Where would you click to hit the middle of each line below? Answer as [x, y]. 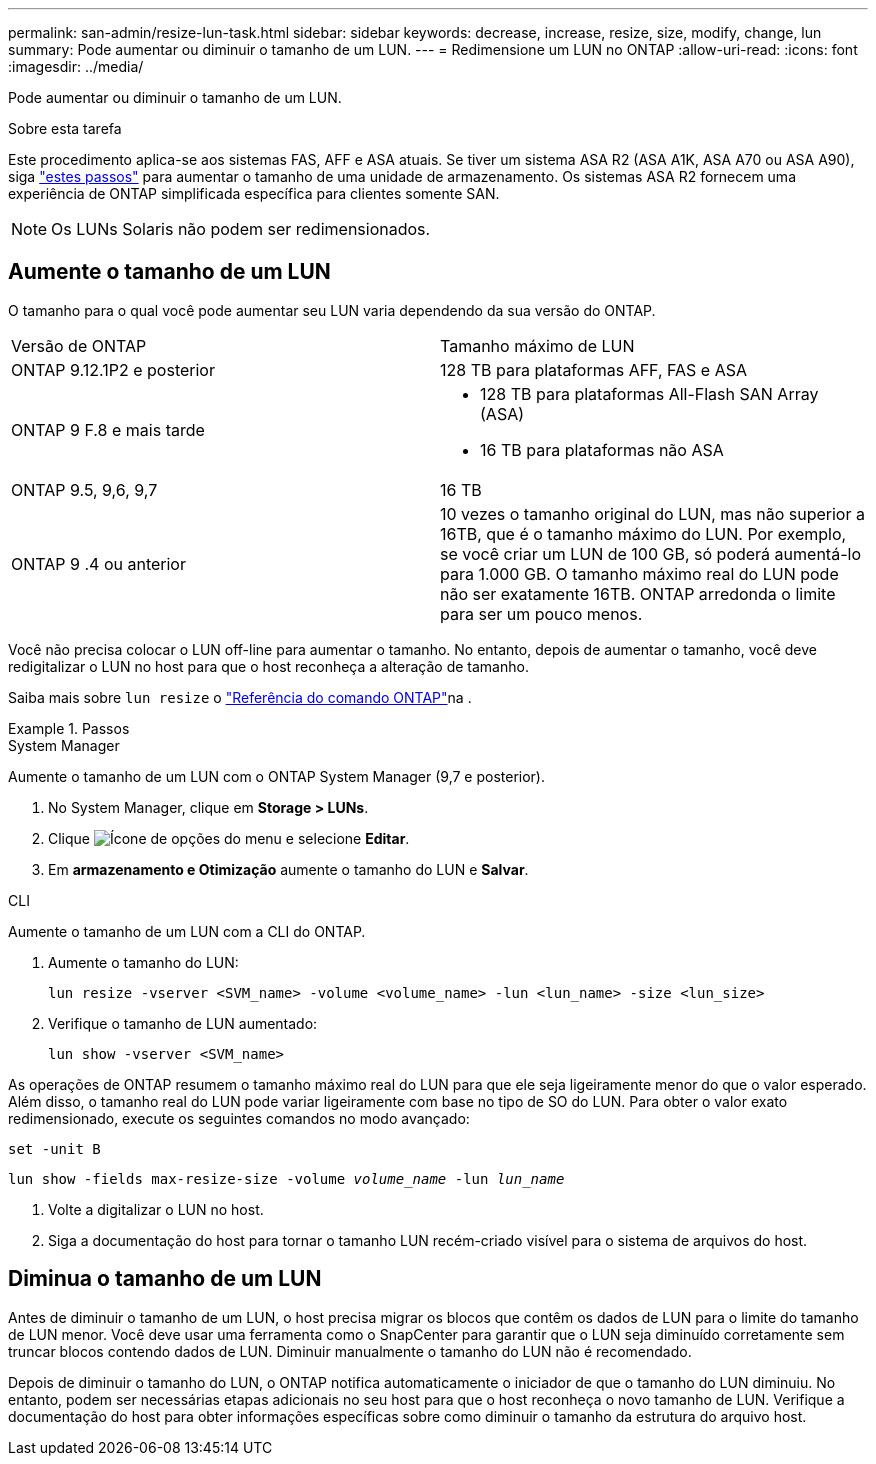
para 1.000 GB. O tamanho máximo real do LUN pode [639, 573]
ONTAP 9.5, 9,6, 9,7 [84, 489]
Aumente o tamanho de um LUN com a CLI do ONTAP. [187, 931]
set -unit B [54, 1148]
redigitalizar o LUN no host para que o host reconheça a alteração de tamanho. [268, 666]
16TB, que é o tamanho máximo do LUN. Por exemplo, [643, 533]
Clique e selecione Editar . [229, 838]
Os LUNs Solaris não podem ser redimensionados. [241, 229]
